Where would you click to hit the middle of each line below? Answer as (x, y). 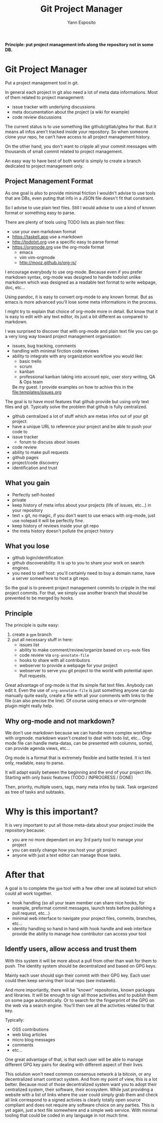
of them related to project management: (45, 97)
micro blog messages (33, 1039)
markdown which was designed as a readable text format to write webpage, (81, 282)
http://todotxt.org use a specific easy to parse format (65, 242)
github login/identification (38, 558)
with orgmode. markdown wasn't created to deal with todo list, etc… (73, 738)
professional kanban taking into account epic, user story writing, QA (87, 376)
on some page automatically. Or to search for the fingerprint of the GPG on (80, 1000)
